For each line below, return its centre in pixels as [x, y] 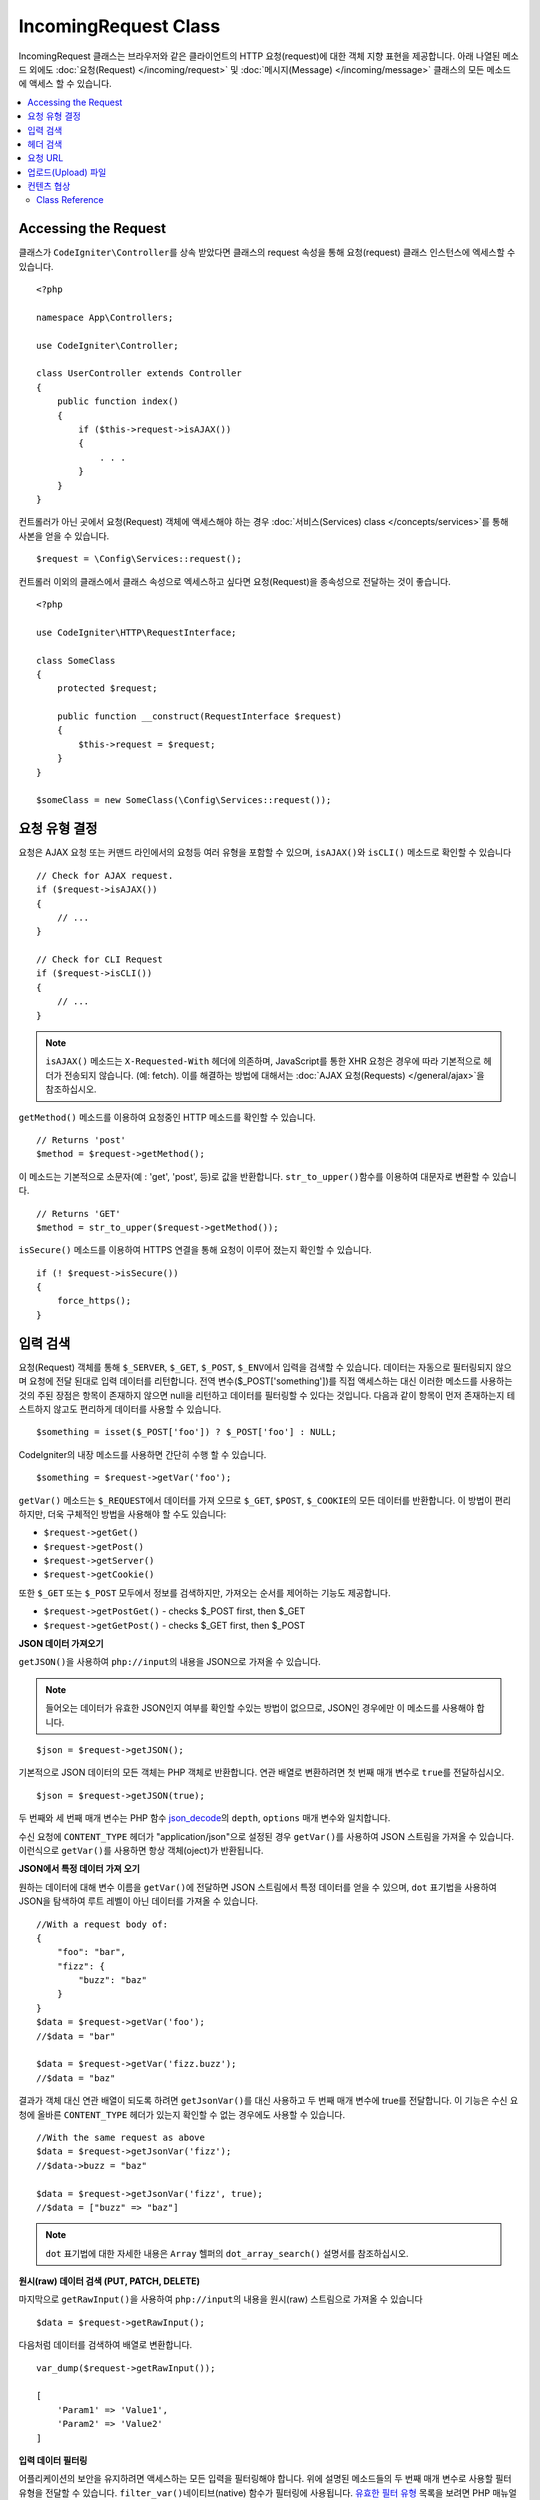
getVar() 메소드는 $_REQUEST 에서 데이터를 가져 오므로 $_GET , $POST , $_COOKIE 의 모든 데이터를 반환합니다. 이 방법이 [255, 1500]
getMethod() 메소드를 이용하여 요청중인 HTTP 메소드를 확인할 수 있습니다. [167, 1117]
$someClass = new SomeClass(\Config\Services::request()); [184, 800]
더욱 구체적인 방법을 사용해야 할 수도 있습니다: [137, 1514]
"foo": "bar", [91, 1952]
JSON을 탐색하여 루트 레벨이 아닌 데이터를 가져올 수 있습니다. [138, 1901]
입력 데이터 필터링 [53, 2460]
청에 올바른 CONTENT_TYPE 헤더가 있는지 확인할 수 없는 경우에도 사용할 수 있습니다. [182, 2114]
